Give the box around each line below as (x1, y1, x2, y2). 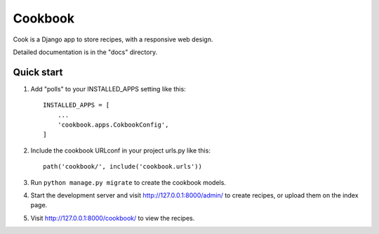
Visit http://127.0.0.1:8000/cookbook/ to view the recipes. (30, 214, 195, 222)
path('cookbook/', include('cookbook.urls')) (43, 162, 203, 171)
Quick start (13, 66, 63, 78)
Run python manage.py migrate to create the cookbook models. (30, 178, 226, 186)
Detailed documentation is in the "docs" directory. (13, 48, 158, 56)
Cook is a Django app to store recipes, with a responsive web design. (13, 35, 213, 44)
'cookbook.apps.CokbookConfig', (57, 121, 169, 129)
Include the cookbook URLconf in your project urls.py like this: (30, 146, 211, 155)
